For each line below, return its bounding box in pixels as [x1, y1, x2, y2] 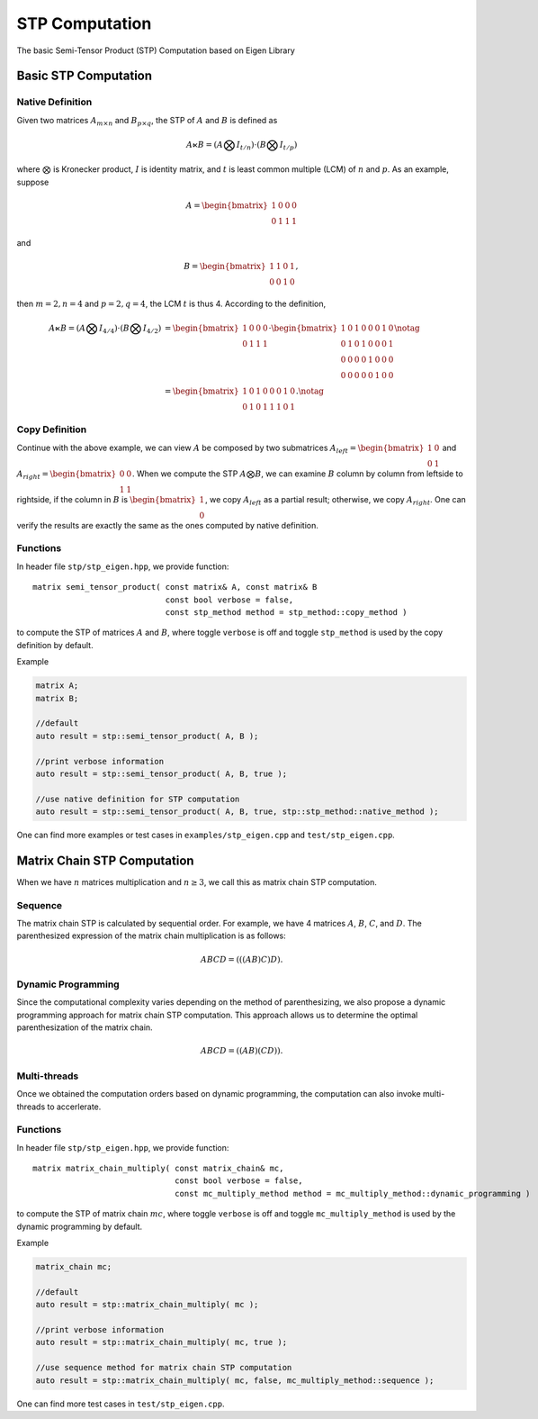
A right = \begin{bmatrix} [16, 468, 117, 481]
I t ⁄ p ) [279, 140, 298, 152]
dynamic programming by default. [16, 1221, 143, 1232]
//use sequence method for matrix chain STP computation [35, 1362, 292, 1373]
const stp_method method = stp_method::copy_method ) [165, 608, 408, 617]
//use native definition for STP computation [35, 793, 240, 804]
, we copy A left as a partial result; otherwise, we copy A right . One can [205, 493, 467, 507]
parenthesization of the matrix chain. [16, 1022, 153, 1033]
